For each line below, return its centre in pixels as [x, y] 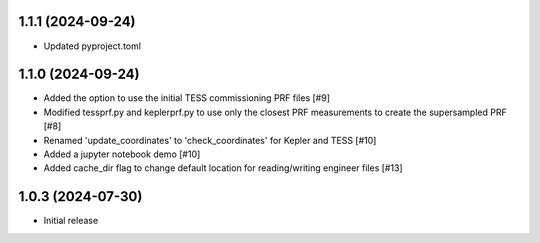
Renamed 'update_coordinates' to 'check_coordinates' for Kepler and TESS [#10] [210, 140]
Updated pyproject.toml [92, 46]
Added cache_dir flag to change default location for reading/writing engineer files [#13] [223, 168]
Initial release [71, 221]
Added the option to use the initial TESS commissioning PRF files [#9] [186, 98]
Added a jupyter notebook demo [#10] [122, 154]
